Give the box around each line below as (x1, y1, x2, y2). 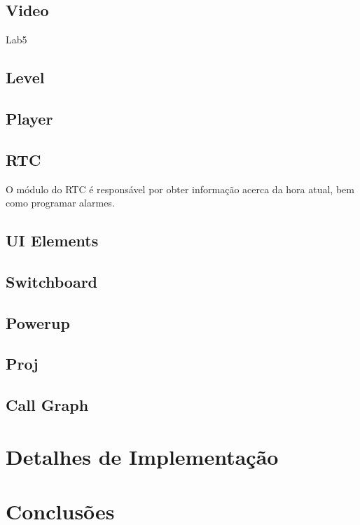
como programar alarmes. (6, 195, 115, 210)
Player (6, 107, 53, 129)
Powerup (6, 311, 70, 333)
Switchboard (6, 270, 98, 292)
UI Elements (6, 230, 99, 251)
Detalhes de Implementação (6, 442, 279, 470)
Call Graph (6, 394, 89, 416)
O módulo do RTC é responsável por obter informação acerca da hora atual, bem (6, 181, 354, 196)
